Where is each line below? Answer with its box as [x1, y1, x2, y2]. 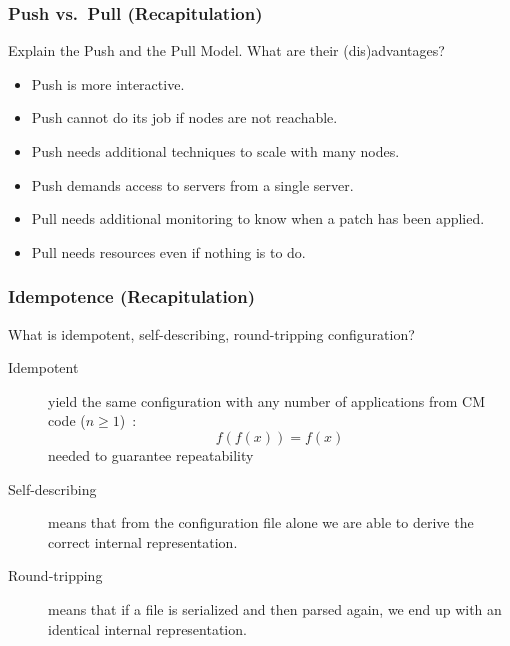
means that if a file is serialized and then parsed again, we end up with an [48, 598, 502, 619]
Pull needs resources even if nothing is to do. [31, 241, 306, 262]
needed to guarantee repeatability [48, 444, 254, 465]
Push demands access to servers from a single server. [31, 174, 354, 195]
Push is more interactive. [31, 73, 185, 94]
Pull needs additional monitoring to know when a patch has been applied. [31, 208, 485, 229]
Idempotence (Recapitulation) [8, 284, 255, 309]
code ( [48, 410, 86, 431]
